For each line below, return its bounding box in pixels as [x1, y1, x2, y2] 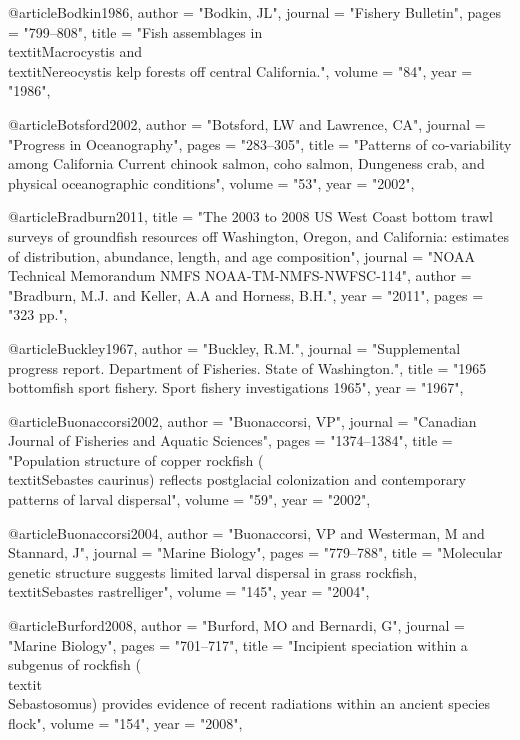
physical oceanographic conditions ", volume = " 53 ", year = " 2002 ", [8, 172, 415, 193]
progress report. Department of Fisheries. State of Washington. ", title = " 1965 [8, 357, 487, 378]
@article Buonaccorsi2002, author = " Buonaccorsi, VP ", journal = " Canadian [8, 410, 477, 431]
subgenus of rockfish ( [8, 654, 141, 675]
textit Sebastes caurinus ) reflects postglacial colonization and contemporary [8, 469, 466, 490]
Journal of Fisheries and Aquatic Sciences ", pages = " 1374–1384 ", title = [8, 430, 453, 451]
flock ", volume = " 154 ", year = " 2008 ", [8, 713, 243, 733]
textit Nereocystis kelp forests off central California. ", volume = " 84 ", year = [8, 60, 473, 81]
